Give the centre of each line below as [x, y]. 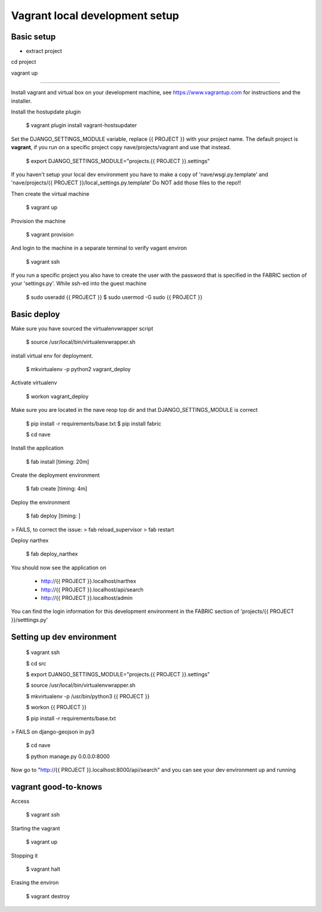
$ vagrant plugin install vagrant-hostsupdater [81, 125]
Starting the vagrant [35, 828]
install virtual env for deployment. [52, 356]
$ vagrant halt [43, 869]
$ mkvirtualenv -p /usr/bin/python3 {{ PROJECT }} [88, 696]
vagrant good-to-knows [57, 787]
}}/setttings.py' [30, 620]
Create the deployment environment [55, 475]
